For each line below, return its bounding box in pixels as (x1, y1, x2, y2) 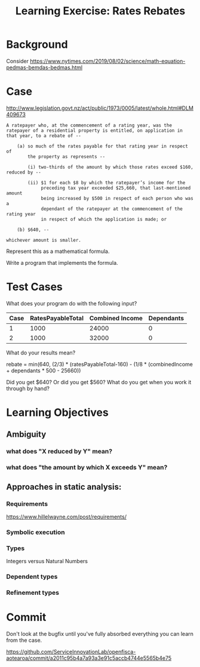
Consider (6, 57, 29, 64)
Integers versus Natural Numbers (6, 558, 88, 565)
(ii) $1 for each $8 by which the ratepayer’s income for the (27, 180, 186, 186)
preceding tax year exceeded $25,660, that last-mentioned (41, 185, 191, 191)
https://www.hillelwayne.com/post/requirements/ (6, 513, 127, 520)
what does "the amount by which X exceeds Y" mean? (6, 464, 168, 472)
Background (6, 38, 68, 51)
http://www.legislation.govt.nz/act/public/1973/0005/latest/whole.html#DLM (6, 104, 194, 112)
